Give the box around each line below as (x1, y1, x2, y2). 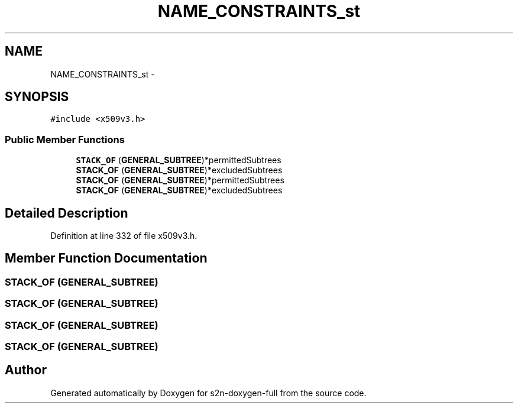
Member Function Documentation (5, 251, 208, 266)
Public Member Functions (5, 133, 125, 145)
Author (5, 362, 47, 378)
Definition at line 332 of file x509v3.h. (50, 231, 198, 241)
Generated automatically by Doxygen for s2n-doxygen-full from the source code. (50, 387, 367, 398)
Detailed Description (5, 205, 128, 221)
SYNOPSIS (5, 89, 69, 105)
